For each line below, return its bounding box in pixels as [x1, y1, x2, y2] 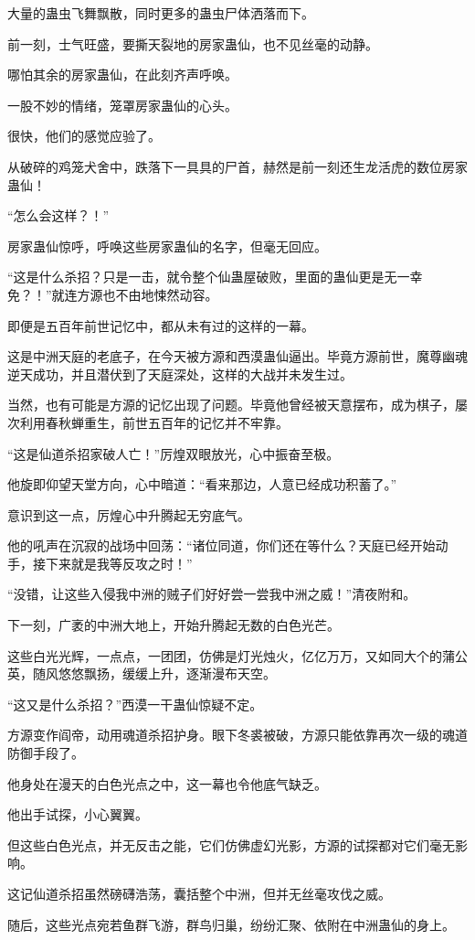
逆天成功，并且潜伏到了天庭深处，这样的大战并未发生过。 [7, 364, 353, 383]
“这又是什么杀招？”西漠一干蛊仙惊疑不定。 [7, 694, 263, 713]
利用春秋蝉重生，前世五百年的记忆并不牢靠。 [19, 412, 289, 432]
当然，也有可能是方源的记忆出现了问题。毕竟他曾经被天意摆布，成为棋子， [7, 395, 455, 414]
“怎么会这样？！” [7, 206, 110, 225]
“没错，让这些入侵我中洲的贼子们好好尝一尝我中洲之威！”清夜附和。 [7, 584, 417, 604]
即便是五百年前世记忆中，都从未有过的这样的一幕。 [7, 315, 314, 335]
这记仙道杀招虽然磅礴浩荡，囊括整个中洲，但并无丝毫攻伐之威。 [7, 884, 391, 903]
